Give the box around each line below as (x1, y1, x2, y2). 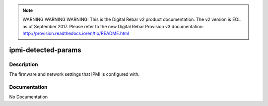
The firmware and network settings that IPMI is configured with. (9, 71, 140, 77)
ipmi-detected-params (9, 46, 81, 54)
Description (9, 61, 38, 68)
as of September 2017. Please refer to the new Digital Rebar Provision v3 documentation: (22, 23, 204, 29)
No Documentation (9, 94, 48, 100)
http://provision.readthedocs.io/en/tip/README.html (22, 30, 129, 37)
